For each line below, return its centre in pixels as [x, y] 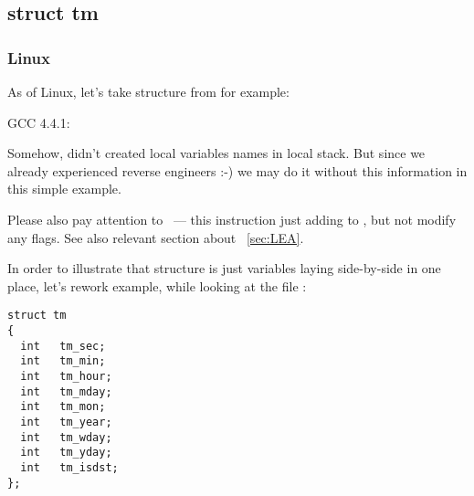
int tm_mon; [63, 407]
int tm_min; [63, 361]
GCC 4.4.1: [39, 122]
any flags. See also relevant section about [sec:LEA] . [156, 237]
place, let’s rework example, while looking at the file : [157, 285]
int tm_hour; [66, 376]
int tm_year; [66, 422]
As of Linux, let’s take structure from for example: [148, 91]
